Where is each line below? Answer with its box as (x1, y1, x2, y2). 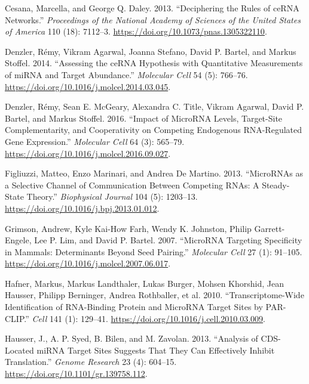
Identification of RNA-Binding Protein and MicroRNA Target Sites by (5, 301, 263, 313)
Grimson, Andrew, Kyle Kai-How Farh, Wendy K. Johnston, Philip (5, 222, 252, 234)
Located (5, 343, 34, 356)
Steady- (262, 178, 290, 191)
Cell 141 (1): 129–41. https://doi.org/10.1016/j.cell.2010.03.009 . (32, 312, 265, 324)
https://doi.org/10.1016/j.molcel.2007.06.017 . (5, 257, 171, 270)
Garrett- (254, 222, 285, 234)
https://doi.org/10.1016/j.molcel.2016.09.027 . (5, 147, 171, 159)
